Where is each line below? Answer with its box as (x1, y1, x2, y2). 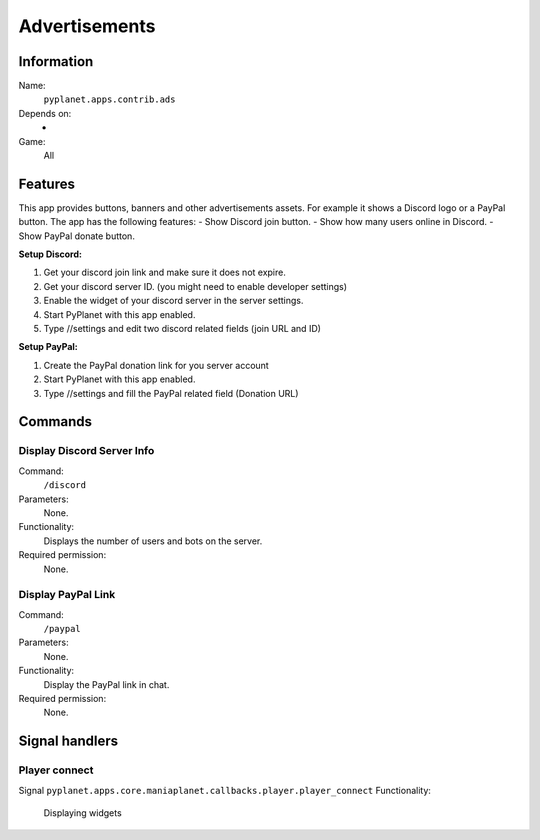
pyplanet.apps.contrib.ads (43, 94, 176, 105)
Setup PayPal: (18, 341, 79, 353)
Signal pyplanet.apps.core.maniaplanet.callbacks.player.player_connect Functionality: (18, 784, 432, 796)
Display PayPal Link (18, 588, 116, 602)
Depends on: (18, 107, 72, 119)
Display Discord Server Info (18, 444, 155, 458)
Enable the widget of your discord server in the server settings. (43, 295, 304, 307)
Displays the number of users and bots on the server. (43, 535, 263, 547)
